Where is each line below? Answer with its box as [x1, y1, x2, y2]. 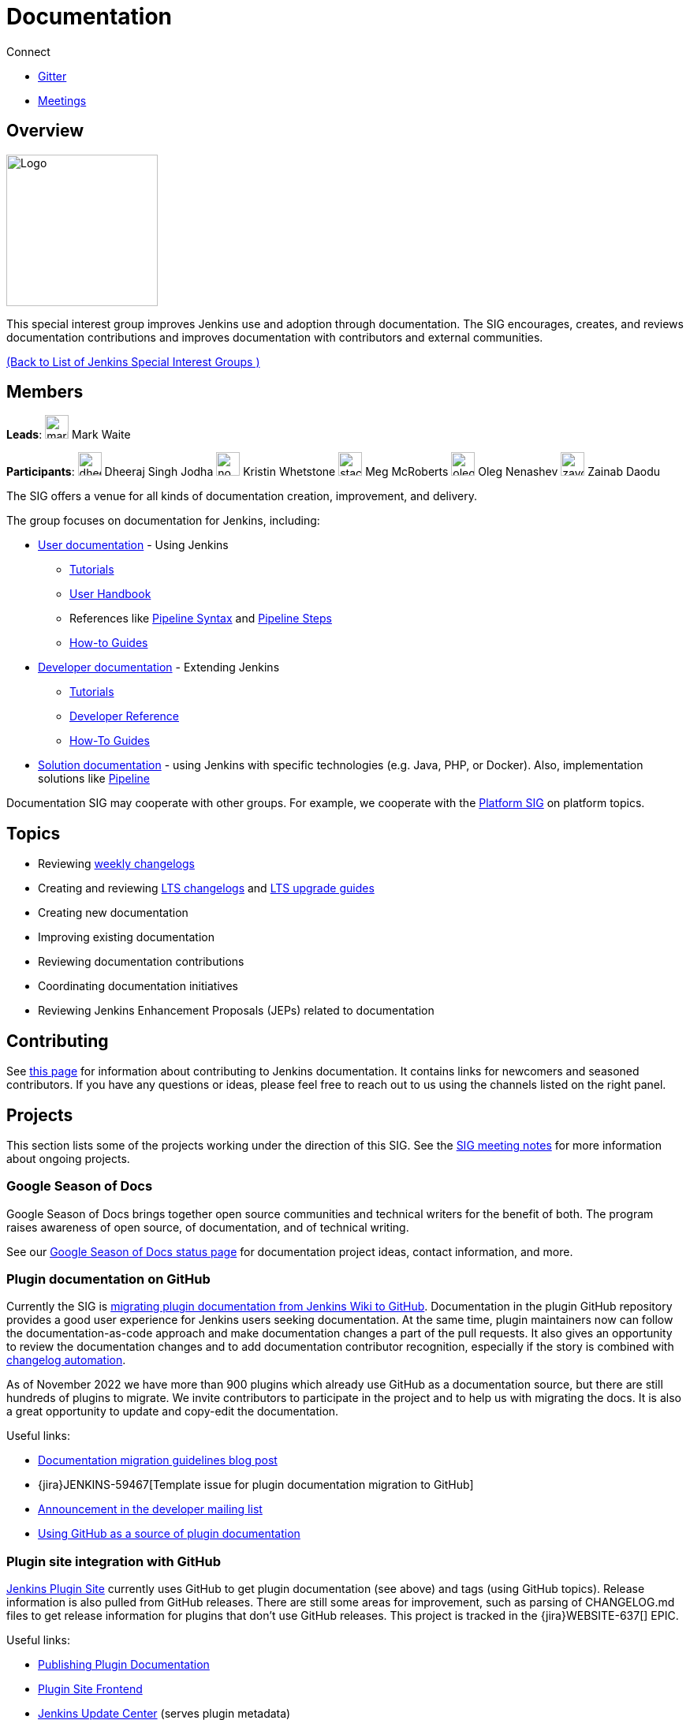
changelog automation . [6, 1353, 126, 1367]
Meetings [38, 93, 87, 107]
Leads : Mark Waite [6, 428, 131, 442]
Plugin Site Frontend [38, 1682, 143, 1696]
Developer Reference [69, 709, 180, 724]
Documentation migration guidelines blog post [38, 1453, 278, 1468]
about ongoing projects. [6, 1151, 130, 1165]
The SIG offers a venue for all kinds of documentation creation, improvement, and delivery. [6, 489, 477, 503]
